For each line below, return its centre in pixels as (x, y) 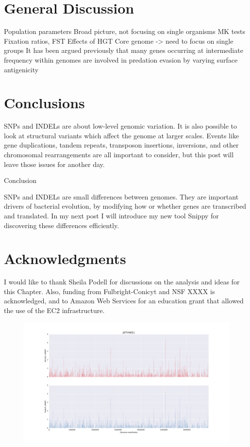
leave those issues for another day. (54, 164)
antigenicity (21, 69)
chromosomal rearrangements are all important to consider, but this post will (119, 154)
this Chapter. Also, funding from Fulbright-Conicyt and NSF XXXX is (109, 291)
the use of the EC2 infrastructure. (54, 310)
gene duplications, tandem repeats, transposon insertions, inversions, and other (121, 145)
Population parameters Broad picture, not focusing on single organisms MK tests (125, 31)
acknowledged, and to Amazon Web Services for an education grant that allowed (124, 301)
